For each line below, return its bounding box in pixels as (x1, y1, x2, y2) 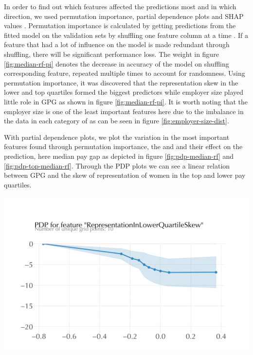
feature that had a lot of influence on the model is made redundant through (4, 39, 230, 50)
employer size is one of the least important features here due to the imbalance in (4, 106, 244, 116)
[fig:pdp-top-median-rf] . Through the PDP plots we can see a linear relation (4, 160, 230, 170)
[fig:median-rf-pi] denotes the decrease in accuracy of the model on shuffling (4, 58, 229, 68)
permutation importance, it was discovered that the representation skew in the (4, 77, 238, 87)
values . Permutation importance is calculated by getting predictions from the (4, 20, 236, 31)
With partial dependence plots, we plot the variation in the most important (4, 132, 230, 142)
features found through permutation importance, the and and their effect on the (4, 141, 243, 152)
